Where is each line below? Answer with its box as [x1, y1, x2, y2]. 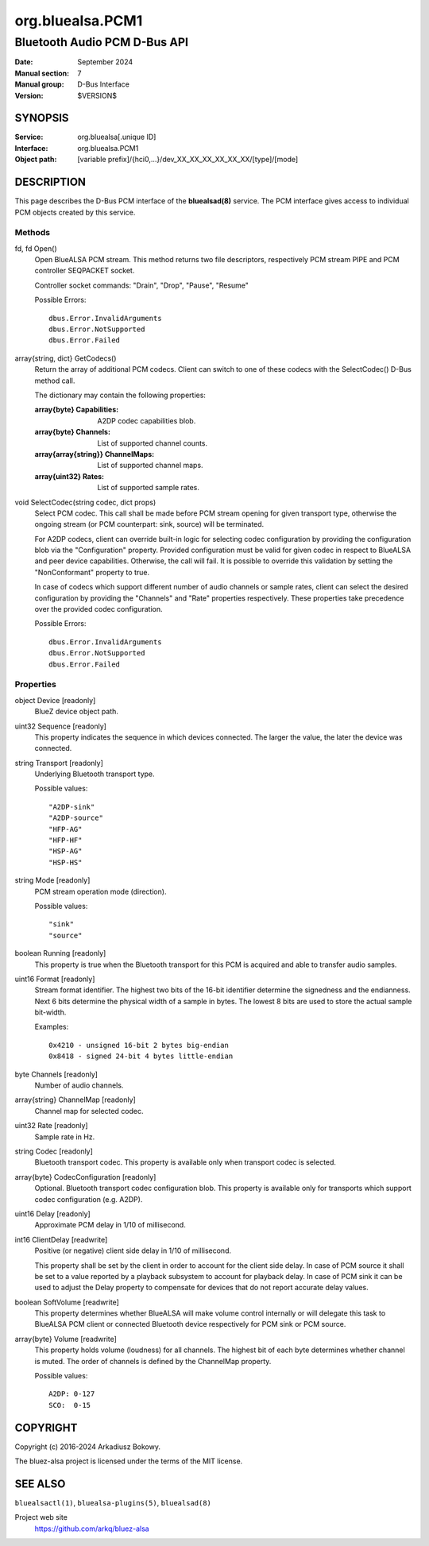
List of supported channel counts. [97, 438, 208, 448]
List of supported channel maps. [97, 461, 203, 470]
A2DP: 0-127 [48, 1389, 95, 1398]
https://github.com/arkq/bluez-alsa [34, 1524, 150, 1533]
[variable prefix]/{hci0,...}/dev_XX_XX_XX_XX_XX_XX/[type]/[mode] [77, 155, 299, 164]
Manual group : [14, 79, 64, 89]
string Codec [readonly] [14, 1146, 93, 1156]
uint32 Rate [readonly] [14, 1121, 88, 1131]
